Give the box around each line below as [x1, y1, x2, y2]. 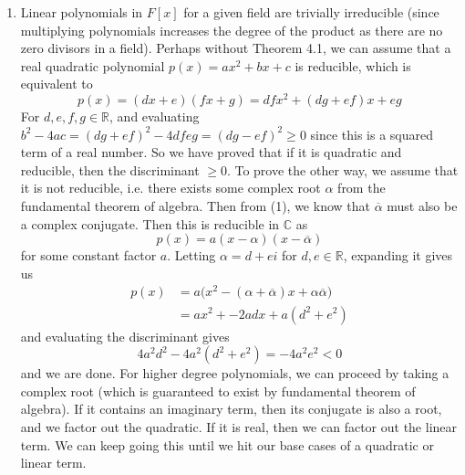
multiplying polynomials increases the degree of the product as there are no [20, 20, 443, 39]
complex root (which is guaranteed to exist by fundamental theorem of [20, 381, 416, 400]
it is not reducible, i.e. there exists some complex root [20, 178, 321, 197]
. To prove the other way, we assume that [226, 160, 459, 179]
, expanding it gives [343, 246, 453, 265]
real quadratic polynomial [20, 56, 165, 75]
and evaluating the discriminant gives [20, 326, 230, 345]
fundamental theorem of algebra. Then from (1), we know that [20, 196, 370, 216]
